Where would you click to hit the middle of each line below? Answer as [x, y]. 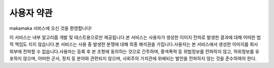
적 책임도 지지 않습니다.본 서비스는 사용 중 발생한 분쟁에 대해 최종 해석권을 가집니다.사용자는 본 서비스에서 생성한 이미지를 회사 [134, 44]
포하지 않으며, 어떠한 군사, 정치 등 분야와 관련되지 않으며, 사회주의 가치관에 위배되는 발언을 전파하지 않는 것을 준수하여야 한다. [133, 58]
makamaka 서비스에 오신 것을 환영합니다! [50, 28]
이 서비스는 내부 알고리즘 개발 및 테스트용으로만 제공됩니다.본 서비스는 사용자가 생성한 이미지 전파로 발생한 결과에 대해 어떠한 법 [135, 37]
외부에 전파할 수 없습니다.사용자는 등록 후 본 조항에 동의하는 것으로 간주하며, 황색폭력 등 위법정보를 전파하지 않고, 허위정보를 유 [134, 51]
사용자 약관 [31, 13]
